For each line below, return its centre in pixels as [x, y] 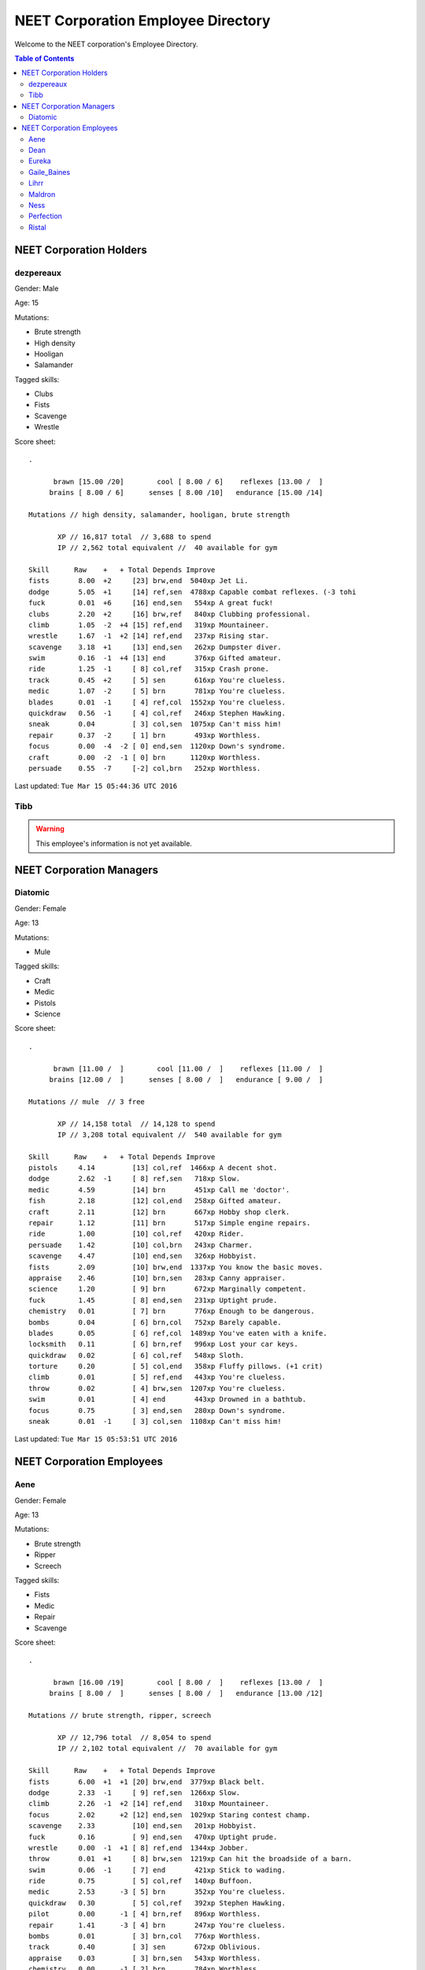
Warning [50, 829]
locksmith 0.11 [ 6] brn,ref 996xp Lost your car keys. [163, 1344]
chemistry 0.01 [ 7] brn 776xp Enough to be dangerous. [172, 1311]
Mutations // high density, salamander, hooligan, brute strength [159, 515]
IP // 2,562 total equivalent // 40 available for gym [168, 548]
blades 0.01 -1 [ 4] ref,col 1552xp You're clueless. [157, 702]
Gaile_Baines [50, 172]
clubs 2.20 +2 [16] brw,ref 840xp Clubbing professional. [170, 614]
